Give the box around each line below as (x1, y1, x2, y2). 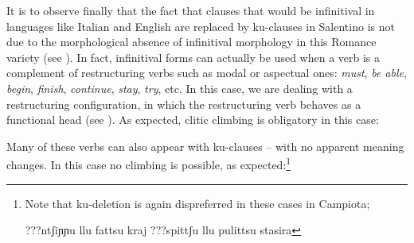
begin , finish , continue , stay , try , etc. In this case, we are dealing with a (6, 79, 353, 96)
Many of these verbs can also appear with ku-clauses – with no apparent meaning (6, 137, 404, 154)
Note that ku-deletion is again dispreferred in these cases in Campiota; (25, 195, 370, 211)
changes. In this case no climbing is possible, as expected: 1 (6, 154, 291, 172)
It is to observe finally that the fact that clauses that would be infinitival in (6, 2, 375, 18)
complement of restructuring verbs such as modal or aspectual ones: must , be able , (6, 64, 407, 81)
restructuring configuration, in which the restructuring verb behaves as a (6, 95, 361, 112)
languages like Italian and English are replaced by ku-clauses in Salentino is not (6, 17, 395, 34)
